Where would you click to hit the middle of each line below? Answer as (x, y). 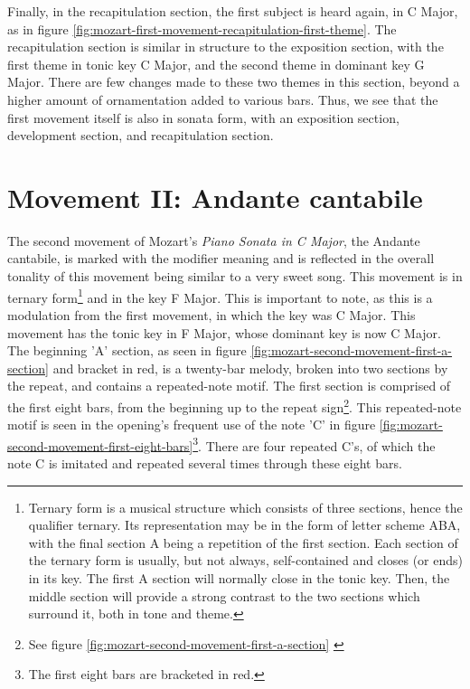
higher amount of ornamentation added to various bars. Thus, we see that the (223, 99)
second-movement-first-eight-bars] (100, 445)
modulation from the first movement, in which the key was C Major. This (211, 314)
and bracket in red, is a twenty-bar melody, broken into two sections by (250, 368)
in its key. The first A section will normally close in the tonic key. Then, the (239, 577)
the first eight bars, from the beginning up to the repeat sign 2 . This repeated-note (235, 405)
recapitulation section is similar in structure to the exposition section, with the (226, 47)
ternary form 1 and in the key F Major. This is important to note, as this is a (220, 296)
